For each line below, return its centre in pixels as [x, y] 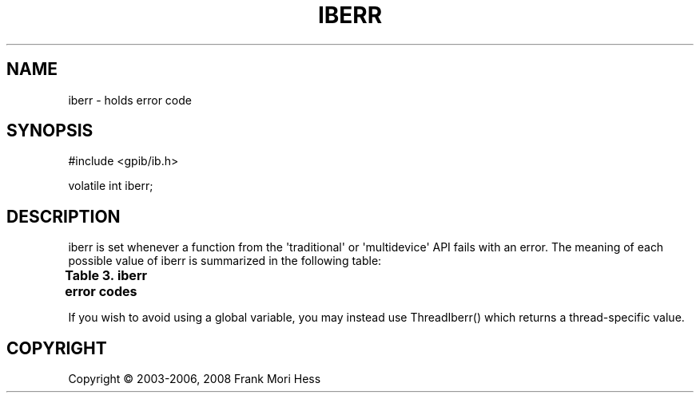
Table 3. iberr [106, 276]
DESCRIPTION [64, 216]
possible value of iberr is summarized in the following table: [225, 261]
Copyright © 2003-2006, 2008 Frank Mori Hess [195, 379]
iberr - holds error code [130, 100]
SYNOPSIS [50, 131]
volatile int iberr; [111, 186]
